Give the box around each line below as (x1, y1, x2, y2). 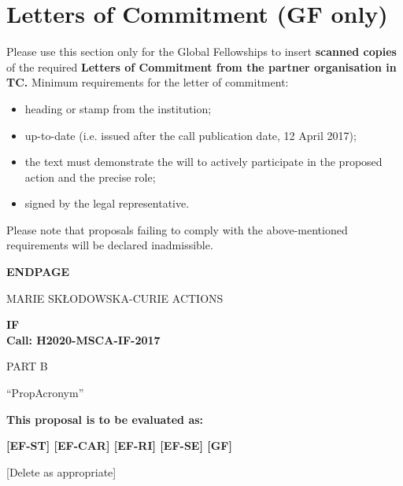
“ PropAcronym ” (6, 385, 84, 401)
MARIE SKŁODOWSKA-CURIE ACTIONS (6, 289, 224, 306)
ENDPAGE (6, 263, 70, 280)
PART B (6, 358, 48, 374)
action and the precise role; (24, 168, 156, 185)
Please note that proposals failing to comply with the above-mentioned (6, 221, 348, 237)
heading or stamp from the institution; (24, 100, 212, 116)
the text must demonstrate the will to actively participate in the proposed (24, 153, 383, 170)
